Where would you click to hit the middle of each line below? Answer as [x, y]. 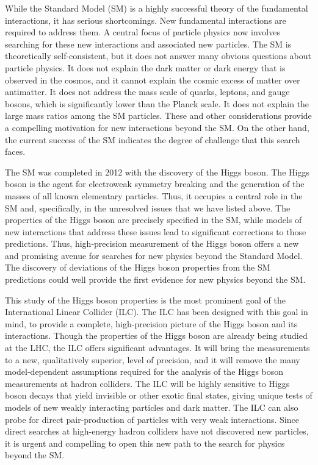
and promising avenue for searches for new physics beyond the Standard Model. [154, 255]
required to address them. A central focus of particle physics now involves [143, 32]
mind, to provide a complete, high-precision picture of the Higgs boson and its [151, 323]
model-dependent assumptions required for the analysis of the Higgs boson [144, 371]
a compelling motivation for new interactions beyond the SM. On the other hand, [157, 127]
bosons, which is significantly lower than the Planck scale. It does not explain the [157, 103]
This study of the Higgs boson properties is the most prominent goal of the [145, 300]
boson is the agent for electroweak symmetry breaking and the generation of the [155, 184]
